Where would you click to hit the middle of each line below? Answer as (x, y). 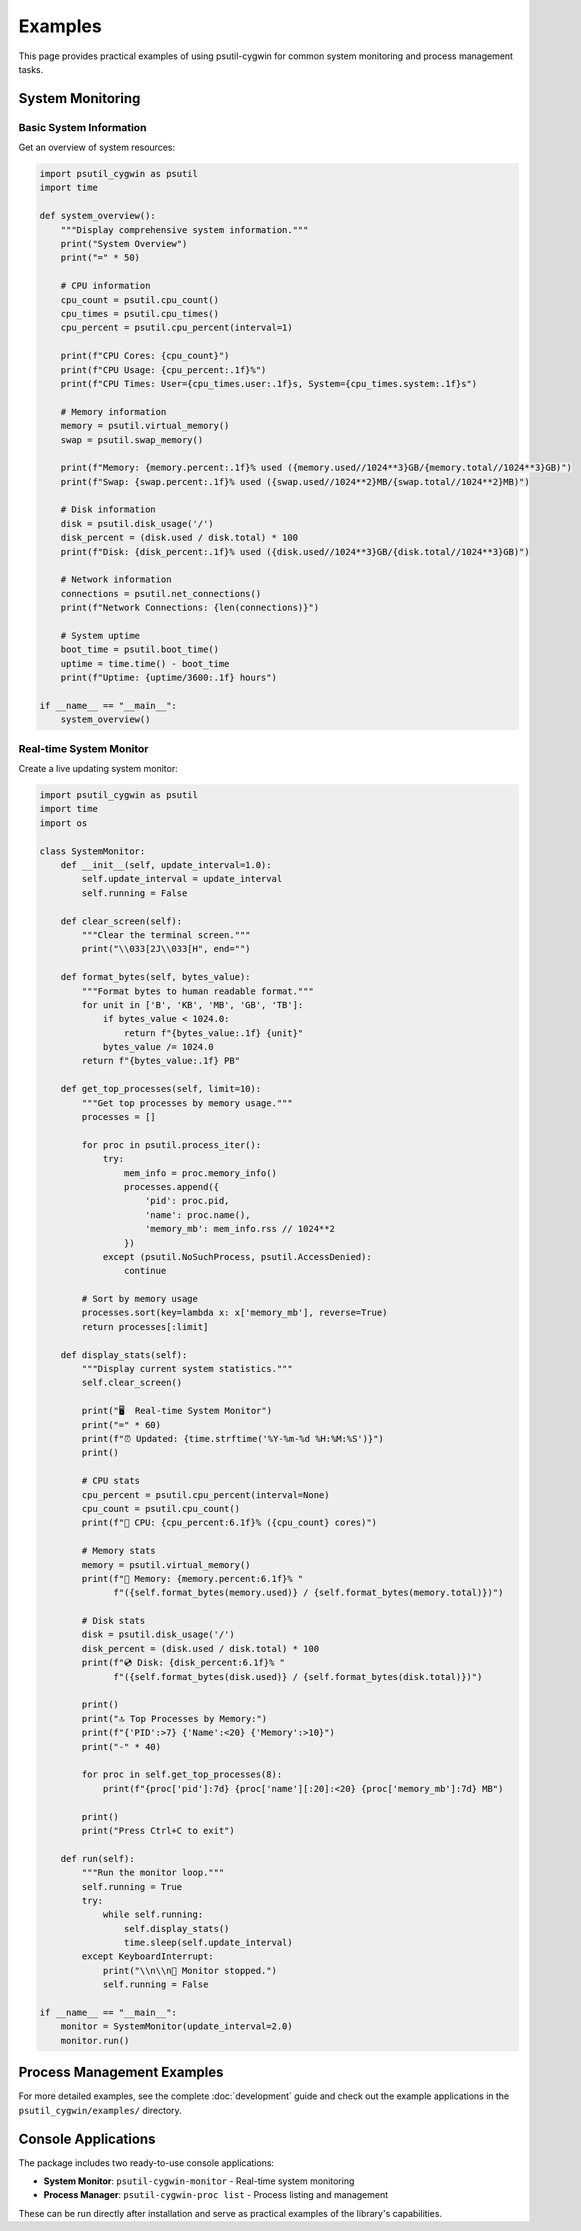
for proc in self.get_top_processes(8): (182, 1774)
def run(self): (97, 1858)
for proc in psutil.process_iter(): (171, 1144)
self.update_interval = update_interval (182, 879)
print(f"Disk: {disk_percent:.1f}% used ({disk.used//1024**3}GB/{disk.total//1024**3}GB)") (295, 551)
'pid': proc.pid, (187, 1201)
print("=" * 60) (121, 1424)
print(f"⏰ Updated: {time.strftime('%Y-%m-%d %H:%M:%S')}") (232, 1438)
